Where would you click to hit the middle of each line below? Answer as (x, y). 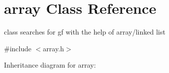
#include (18, 48)
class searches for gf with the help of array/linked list (85, 32)
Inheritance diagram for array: (50, 65)
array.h (54, 48)
